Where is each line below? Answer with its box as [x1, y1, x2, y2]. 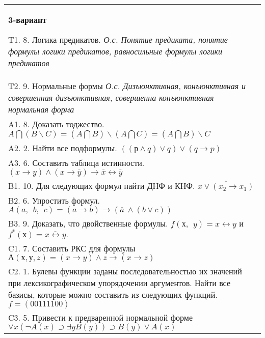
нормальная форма [8, 103, 74, 115]
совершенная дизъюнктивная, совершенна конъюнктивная [8, 92, 214, 103]
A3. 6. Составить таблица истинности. [8, 157, 145, 168]
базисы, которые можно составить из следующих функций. [8, 289, 218, 300]
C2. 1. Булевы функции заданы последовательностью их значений [8, 265, 242, 277]
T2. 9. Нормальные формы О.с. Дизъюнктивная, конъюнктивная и [8, 80, 246, 92]
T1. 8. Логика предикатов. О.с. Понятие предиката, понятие [8, 34, 228, 45]
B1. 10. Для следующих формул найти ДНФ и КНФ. [8, 180, 195, 191]
